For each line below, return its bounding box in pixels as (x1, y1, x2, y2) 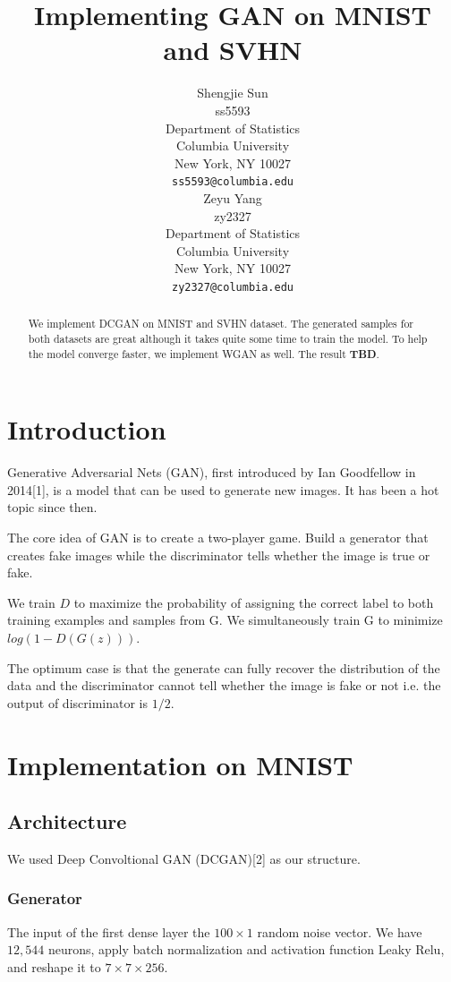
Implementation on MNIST (7, 746, 353, 782)
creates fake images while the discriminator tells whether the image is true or (7, 545, 430, 564)
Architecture (7, 807, 127, 835)
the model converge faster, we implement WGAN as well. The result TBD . (28, 346, 379, 362)
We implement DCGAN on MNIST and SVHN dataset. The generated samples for (28, 316, 413, 331)
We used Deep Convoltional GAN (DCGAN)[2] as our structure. (7, 849, 361, 867)
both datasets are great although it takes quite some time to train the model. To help (28, 331, 428, 346)
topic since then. (7, 498, 98, 517)
